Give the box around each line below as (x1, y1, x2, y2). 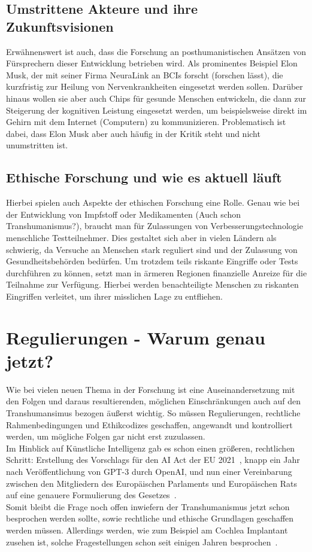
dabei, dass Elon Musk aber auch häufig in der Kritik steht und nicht (6, 127, 260, 139)
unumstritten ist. (6, 139, 68, 151)
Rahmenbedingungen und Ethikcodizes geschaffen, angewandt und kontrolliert (6, 418, 293, 431)
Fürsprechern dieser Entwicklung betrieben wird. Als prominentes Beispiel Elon (6, 57, 298, 69)
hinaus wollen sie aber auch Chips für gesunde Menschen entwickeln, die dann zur (6, 92, 307, 104)
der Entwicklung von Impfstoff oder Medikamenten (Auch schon (6, 208, 241, 220)
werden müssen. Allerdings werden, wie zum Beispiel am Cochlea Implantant (6, 523, 288, 536)
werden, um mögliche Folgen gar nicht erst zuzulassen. (6, 430, 205, 443)
